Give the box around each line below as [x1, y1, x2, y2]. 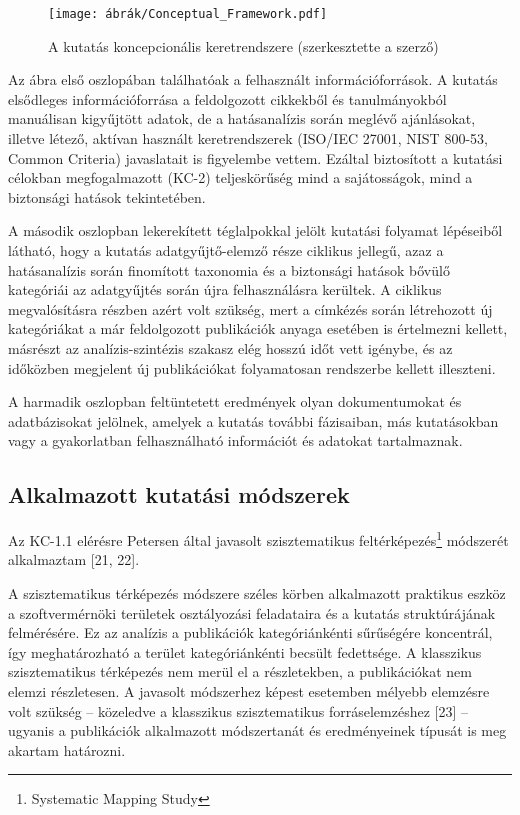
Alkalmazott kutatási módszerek [8, 479, 350, 510]
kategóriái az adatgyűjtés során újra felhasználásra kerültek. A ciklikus [8, 279, 442, 300]
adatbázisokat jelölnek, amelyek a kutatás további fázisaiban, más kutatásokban [8, 410, 499, 431]
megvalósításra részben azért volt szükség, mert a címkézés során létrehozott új [8, 298, 493, 319]
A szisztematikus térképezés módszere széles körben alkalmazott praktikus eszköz [8, 582, 506, 603]
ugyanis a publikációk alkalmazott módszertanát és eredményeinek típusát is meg [8, 720, 507, 741]
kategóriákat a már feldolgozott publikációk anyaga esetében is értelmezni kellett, [8, 318, 508, 339]
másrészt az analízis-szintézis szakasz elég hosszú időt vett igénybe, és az [8, 337, 453, 358]
